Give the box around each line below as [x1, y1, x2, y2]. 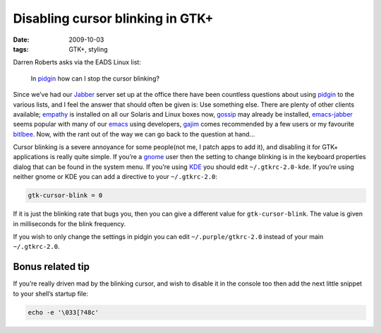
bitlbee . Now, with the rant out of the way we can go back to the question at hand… [13, 129, 255, 138]
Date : [13, 35, 30, 44]
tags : [13, 45, 29, 53]
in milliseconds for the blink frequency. [13, 219, 126, 228]
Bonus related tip [13, 261, 90, 273]
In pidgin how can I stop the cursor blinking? [30, 74, 160, 83]
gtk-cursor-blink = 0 [28, 192, 103, 199]
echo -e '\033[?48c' [28, 308, 99, 316]
